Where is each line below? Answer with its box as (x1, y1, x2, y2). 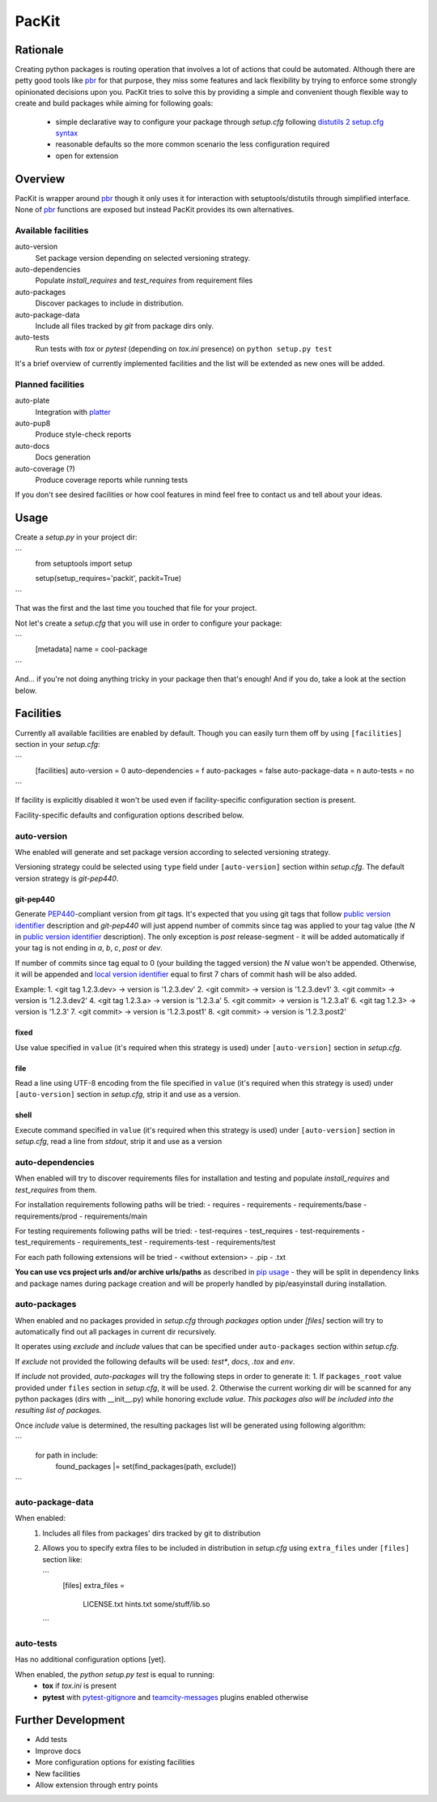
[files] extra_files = (62, 1581, 125, 1591)
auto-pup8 (15, 418, 51, 429)
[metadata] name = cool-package (35, 644, 148, 654)
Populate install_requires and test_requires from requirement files (35, 275, 253, 285)
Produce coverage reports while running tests (35, 475, 189, 485)
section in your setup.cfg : (15, 739, 100, 749)
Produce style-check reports (35, 429, 132, 439)
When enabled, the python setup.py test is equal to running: (15, 1669, 214, 1679)
